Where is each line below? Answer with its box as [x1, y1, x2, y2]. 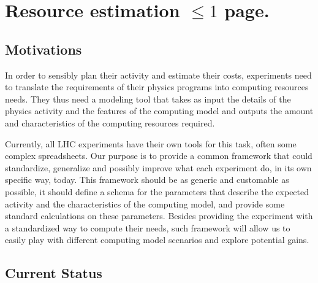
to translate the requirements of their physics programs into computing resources [5, 80, 309, 93]
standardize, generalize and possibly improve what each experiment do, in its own [5, 161, 312, 174]
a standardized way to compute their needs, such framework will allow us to [5, 221, 290, 234]
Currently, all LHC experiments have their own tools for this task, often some [5, 137, 297, 150]
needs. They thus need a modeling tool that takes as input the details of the [5, 92, 291, 105]
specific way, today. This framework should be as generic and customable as [5, 173, 289, 186]
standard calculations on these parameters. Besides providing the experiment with [5, 209, 313, 222]
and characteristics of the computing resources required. [5, 116, 215, 129]
